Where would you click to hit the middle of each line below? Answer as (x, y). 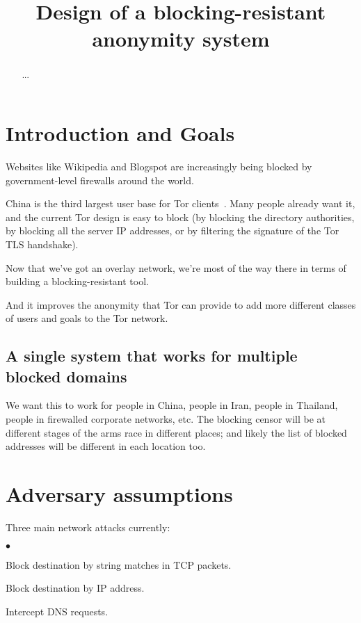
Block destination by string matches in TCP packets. (119, 564)
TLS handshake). (42, 244)
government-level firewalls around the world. (100, 180)
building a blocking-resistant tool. (77, 281)
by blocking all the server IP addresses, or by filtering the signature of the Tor (173, 230)
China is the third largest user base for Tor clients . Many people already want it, (180, 203)
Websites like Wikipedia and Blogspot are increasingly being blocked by (159, 166)
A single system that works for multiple (152, 356)
